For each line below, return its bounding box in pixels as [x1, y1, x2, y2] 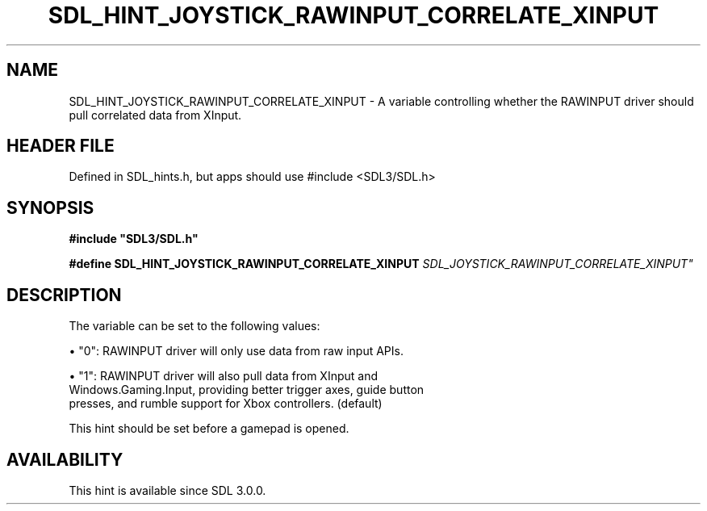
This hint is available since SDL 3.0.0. [69, 483, 266, 497]
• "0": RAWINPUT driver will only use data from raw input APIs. [69, 344, 404, 358]
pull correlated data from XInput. [69, 107, 242, 122]
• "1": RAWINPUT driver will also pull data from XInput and [69, 369, 379, 383]
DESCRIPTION [6, 284, 122, 305]
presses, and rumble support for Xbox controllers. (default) [69, 396, 383, 411]
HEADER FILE [6, 136, 115, 157]
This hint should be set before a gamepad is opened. [69, 421, 349, 436]
